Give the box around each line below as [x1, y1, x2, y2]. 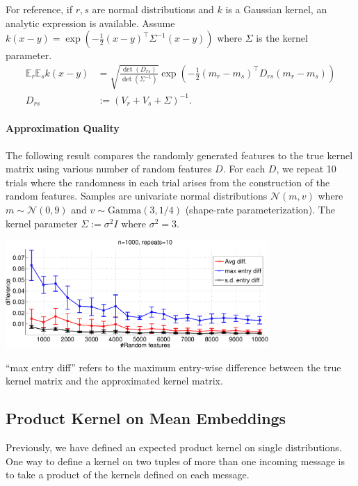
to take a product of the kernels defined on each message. [6, 467, 250, 482]
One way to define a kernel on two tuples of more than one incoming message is [6, 453, 345, 468]
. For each [222, 161, 266, 176]
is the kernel [256, 31, 308, 45]
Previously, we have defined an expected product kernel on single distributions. [6, 440, 342, 455]
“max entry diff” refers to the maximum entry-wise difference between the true [6, 359, 341, 374]
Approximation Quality [6, 121, 120, 136]
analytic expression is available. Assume [6, 15, 175, 30]
